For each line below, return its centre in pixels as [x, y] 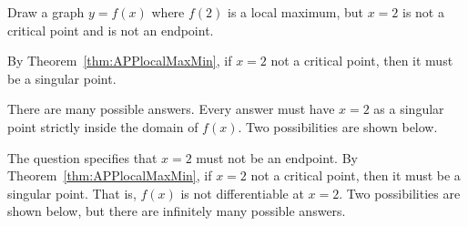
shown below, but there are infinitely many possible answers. [177, 211]
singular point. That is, [72, 193]
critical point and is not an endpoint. [111, 30]
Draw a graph [46, 12]
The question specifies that [82, 157]
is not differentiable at [242, 193]
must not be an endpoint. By [277, 157]
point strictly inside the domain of [103, 126]
